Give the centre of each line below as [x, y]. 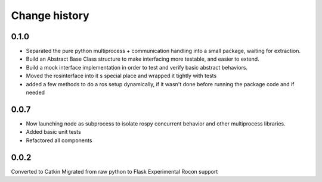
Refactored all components [59, 140]
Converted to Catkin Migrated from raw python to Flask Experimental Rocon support [114, 171]
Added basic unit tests [54, 132]
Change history [50, 15]
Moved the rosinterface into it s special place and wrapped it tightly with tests [121, 76]
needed [35, 93]
